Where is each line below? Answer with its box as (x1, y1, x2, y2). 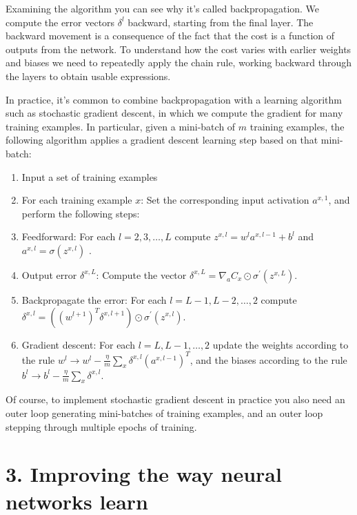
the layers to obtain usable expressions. (6, 68, 171, 83)
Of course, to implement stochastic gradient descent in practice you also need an (6, 392, 345, 407)
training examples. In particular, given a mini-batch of (6, 119, 236, 133)
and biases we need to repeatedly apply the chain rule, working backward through (6, 55, 352, 70)
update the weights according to (212, 337, 349, 351)
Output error (21, 267, 77, 282)
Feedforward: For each (21, 229, 116, 244)
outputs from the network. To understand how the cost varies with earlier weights (6, 41, 351, 56)
